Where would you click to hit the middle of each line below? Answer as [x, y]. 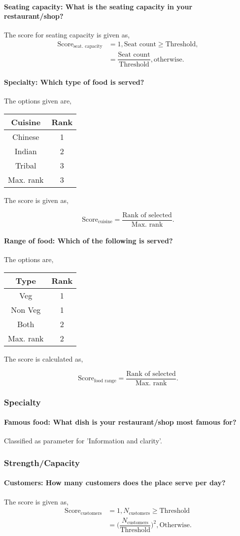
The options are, [29, 259]
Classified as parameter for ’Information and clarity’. [83, 441]
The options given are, [38, 101]
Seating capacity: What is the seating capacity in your [98, 6]
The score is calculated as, [44, 359]
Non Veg [26, 310]
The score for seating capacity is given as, [67, 35]
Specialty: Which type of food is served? [74, 82]
